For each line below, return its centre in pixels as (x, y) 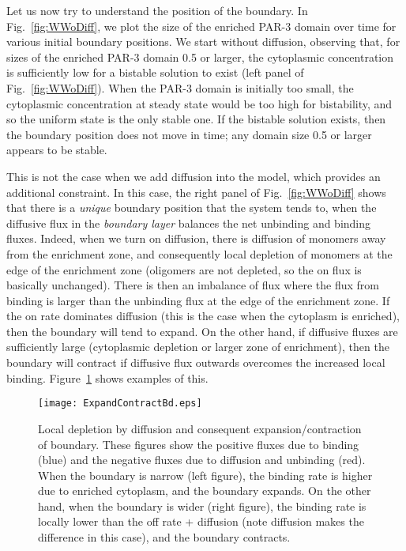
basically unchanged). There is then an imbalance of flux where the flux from (193, 285)
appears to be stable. (57, 150)
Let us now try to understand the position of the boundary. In (157, 10)
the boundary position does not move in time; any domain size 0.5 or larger (189, 134)
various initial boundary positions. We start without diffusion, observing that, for (203, 42)
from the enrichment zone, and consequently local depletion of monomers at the (199, 253)
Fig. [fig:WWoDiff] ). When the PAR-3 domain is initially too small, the (180, 87)
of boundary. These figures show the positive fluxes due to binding (199, 444)
